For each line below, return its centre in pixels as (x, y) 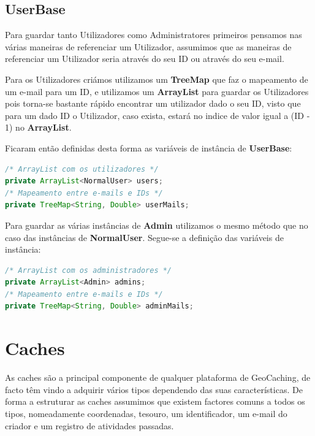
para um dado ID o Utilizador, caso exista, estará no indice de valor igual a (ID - (157, 115)
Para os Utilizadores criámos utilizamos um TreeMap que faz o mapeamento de (157, 79)
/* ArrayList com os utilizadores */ (82, 169)
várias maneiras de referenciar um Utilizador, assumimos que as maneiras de (148, 46)
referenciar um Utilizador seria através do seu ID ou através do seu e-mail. (145, 59)
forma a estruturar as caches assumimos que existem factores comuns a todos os (155, 401)
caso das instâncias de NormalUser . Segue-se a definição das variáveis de (144, 237)
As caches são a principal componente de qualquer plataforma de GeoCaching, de (158, 377)
